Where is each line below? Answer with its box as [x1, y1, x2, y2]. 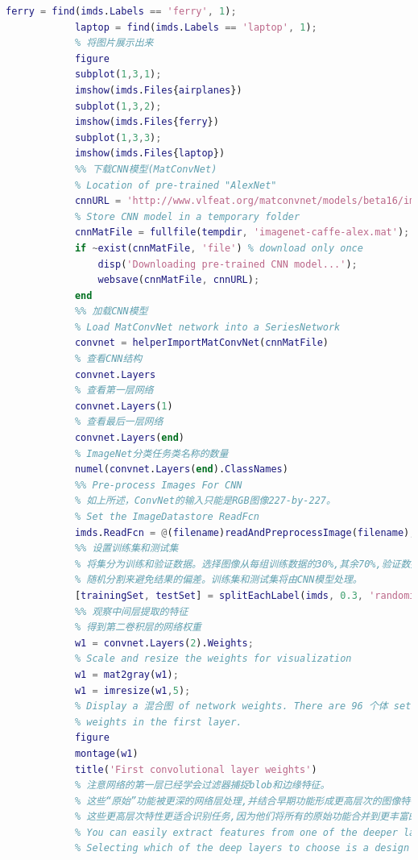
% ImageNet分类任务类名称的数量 [74, 447, 229, 459]
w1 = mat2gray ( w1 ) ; [74, 668, 179, 680]
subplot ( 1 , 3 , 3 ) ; [74, 131, 162, 143]
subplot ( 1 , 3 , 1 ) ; [74, 69, 162, 81]
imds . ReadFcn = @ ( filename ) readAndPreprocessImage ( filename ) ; [74, 526, 416, 538]
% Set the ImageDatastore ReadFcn [74, 511, 259, 522]
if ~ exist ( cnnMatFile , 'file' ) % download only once [74, 242, 363, 254]
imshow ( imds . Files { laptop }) [74, 147, 226, 160]
